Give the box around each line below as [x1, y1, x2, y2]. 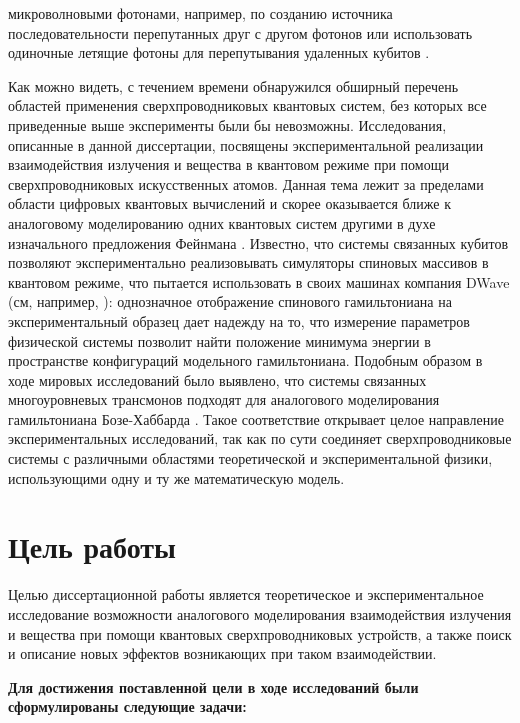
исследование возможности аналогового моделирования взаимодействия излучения [8, 603, 512, 624]
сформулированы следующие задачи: [8, 696, 247, 717]
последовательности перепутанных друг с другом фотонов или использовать [8, 22, 473, 43]
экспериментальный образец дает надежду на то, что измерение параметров [8, 310, 470, 331]
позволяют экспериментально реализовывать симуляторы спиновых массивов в [8, 252, 489, 273]
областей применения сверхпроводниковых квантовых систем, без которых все [8, 95, 487, 116]
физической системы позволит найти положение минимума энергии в [8, 330, 431, 351]
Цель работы [8, 526, 176, 567]
